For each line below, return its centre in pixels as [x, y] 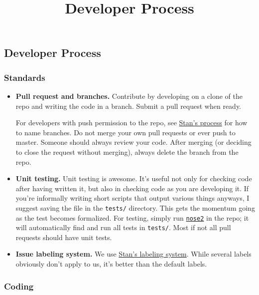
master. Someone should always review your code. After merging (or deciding [133, 142]
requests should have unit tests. [64, 237]
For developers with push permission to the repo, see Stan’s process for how [131, 123]
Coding [19, 286]
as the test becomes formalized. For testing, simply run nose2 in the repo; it [132, 217]
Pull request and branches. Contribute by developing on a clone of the [129, 96]
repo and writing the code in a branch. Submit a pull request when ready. [129, 106]
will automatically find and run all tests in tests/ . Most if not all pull [123, 227]
